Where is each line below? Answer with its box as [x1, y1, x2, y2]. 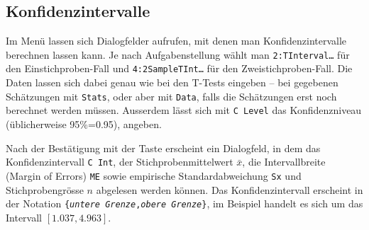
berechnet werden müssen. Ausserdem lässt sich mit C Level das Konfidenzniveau [6, 103, 362, 117]
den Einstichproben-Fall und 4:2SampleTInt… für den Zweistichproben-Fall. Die [6, 61, 353, 76]
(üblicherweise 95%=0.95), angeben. [6, 117, 162, 132]
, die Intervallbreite [242, 154, 326, 169]
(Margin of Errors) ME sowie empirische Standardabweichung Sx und [6, 168, 302, 183]
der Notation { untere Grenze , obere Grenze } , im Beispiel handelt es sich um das [6, 196, 363, 211]
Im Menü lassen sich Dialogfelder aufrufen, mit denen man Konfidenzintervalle [6, 33, 347, 48]
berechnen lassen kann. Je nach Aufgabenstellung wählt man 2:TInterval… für [6, 47, 350, 62]
